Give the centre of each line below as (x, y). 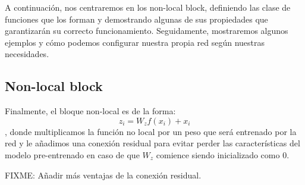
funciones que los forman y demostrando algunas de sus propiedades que (136, 19)
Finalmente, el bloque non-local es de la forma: (90, 111)
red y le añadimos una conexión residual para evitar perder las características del (152, 143)
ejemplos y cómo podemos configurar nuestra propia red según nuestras (135, 42)
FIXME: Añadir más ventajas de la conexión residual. (103, 175)
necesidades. (27, 54)
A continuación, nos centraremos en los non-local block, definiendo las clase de (148, 7)
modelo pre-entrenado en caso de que (72, 154)
